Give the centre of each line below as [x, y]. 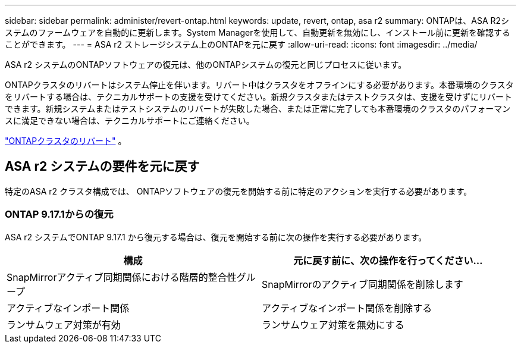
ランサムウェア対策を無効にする [333, 325]
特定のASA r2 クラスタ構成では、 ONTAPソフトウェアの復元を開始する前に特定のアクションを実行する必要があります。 [238, 191]
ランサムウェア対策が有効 [64, 325]
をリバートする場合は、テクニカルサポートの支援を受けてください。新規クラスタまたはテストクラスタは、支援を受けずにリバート [259, 97]
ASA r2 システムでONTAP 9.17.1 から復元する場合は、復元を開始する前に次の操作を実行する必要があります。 [216, 237]
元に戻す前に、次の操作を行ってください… [388, 260]
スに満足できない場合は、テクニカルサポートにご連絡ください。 [130, 120]
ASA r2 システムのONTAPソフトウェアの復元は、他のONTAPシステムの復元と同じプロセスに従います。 [206, 65]
